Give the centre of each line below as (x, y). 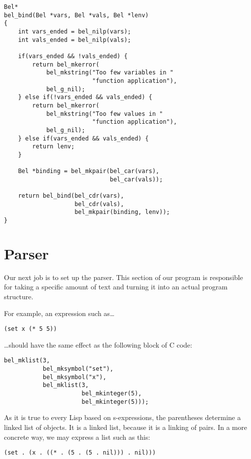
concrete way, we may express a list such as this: (77, 437)
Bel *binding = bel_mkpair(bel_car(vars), (89, 171)
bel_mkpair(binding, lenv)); (122, 212)
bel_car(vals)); (136, 179)
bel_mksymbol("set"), (78, 369)
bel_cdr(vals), (99, 204)
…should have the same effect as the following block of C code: (98, 344)
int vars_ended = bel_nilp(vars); (74, 31)
